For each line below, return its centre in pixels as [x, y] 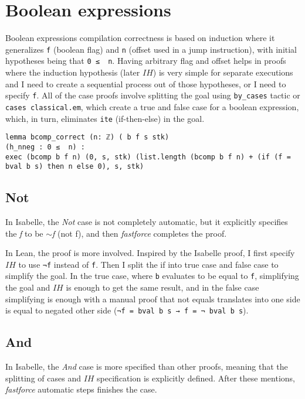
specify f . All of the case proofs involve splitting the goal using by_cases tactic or [153, 95]
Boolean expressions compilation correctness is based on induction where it [140, 38]
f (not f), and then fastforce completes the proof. [140, 233]
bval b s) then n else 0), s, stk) [75, 167]
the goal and [28, 287]
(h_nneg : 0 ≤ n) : [45, 147]
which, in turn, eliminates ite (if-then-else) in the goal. [105, 118]
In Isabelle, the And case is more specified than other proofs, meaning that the [147, 366]
